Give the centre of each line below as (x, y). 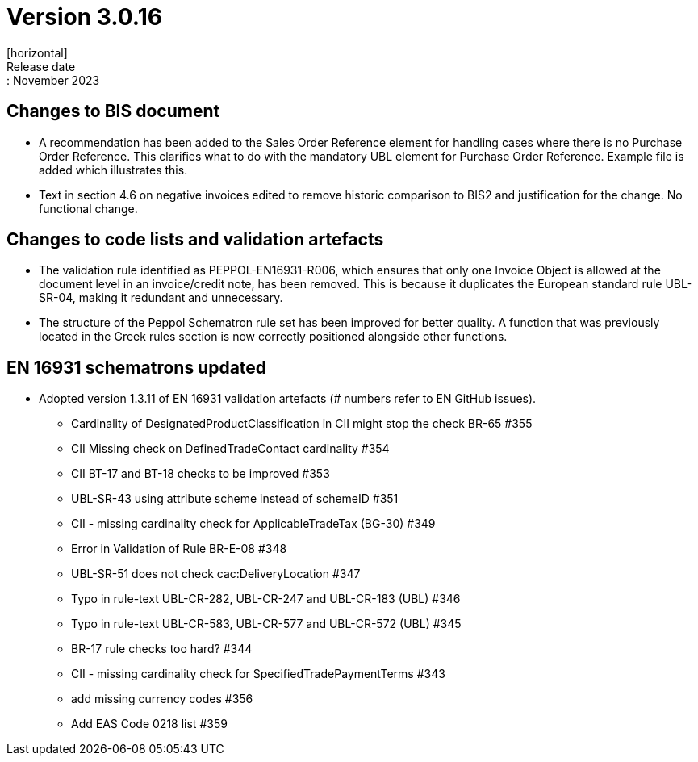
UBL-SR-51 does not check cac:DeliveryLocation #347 (216, 574)
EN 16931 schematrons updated (137, 367)
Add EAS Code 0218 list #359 (149, 724)
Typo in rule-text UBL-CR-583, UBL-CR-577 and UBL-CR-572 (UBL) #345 (266, 624)
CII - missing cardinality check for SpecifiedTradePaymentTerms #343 (258, 674)
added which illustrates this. (113, 170)
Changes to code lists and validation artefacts (195, 240)
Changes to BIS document (113, 111)
